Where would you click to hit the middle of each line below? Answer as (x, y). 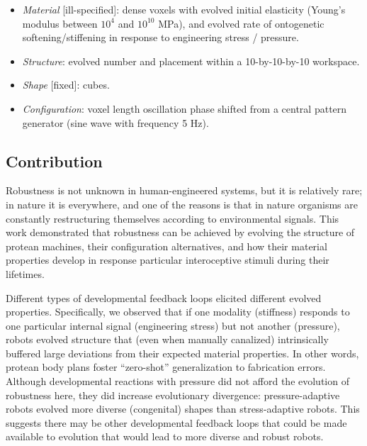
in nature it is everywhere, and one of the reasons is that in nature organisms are (182, 204)
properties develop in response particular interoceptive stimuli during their (168, 260)
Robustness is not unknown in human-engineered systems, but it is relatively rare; (184, 190)
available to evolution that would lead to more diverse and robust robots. (165, 436)
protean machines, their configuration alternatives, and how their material (166, 246)
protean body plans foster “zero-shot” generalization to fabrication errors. (166, 367)
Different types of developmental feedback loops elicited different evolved (164, 297)
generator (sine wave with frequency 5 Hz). (115, 122)
